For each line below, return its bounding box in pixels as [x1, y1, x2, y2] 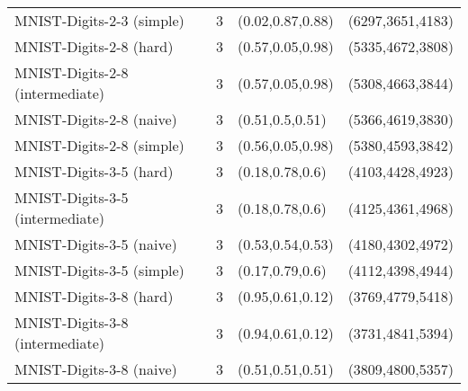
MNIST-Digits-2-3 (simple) [14, 10, 184, 31]
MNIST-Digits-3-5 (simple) [14, 260, 184, 280]
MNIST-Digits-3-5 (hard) [14, 161, 174, 182]
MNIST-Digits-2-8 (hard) [14, 36, 174, 57]
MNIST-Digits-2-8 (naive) [14, 109, 177, 129]
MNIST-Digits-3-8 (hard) [14, 286, 174, 307]
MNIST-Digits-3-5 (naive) [14, 234, 177, 254]
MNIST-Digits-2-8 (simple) [14, 135, 184, 156]
